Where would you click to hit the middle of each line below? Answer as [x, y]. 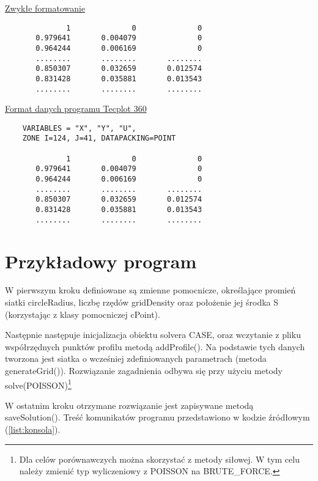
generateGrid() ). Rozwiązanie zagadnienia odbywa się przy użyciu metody [144, 371]
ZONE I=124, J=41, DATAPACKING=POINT [99, 138]
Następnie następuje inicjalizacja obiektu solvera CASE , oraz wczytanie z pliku [153, 335]
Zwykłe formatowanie [45, 8]
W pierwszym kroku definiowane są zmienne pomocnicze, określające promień [150, 290]
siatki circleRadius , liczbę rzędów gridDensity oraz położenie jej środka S [142, 302]
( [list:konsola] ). [33, 429]
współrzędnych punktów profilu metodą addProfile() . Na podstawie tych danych [155, 346]
